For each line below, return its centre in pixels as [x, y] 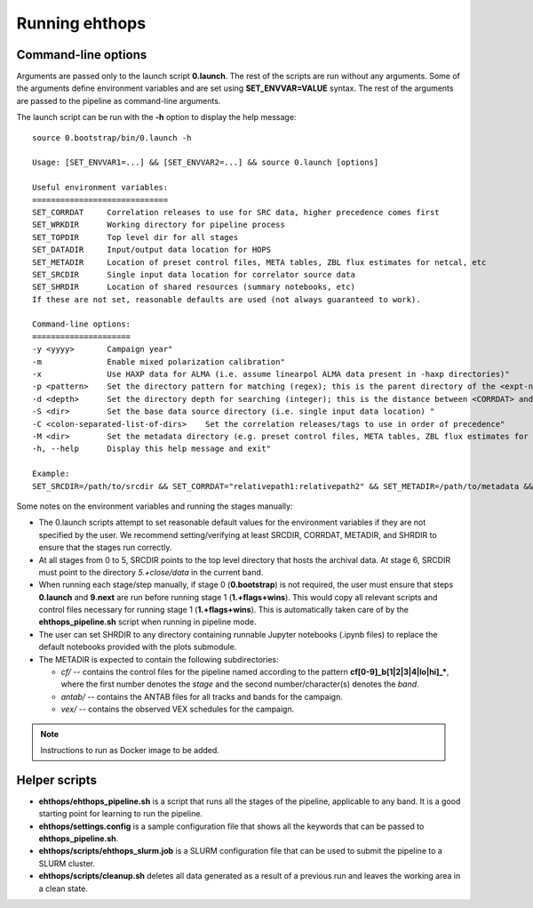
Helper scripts [57, 779]
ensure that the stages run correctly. [105, 548]
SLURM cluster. [67, 864]
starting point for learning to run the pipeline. [121, 814]
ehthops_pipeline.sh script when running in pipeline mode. [147, 622]
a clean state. [64, 888]
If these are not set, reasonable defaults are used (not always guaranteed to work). [227, 299]
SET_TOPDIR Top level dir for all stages [135, 237]
